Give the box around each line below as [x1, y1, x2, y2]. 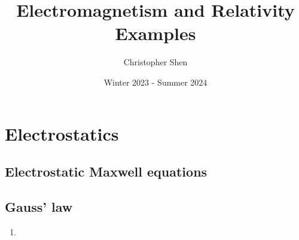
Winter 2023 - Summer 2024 [103, 75, 208, 88]
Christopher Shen [123, 56, 188, 68]
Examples [115, 21, 196, 45]
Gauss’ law [5, 197, 73, 215]
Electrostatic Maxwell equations [5, 162, 208, 181]
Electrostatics [5, 121, 119, 145]
